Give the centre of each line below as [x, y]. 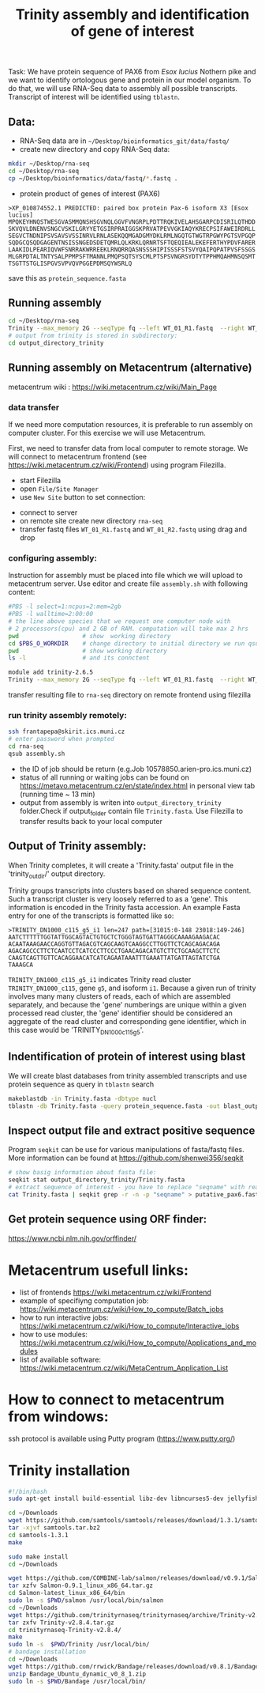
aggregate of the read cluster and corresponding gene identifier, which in [127, 1022]
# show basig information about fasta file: [82, 1173]
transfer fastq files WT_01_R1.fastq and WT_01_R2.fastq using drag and [133, 529]
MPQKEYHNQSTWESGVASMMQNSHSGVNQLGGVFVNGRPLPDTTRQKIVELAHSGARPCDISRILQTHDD [132, 222]
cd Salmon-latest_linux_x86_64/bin [67, 1593]
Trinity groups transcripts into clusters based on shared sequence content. [130, 890]
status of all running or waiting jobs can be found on [104, 777]
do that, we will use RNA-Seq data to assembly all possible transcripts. [123, 89]
